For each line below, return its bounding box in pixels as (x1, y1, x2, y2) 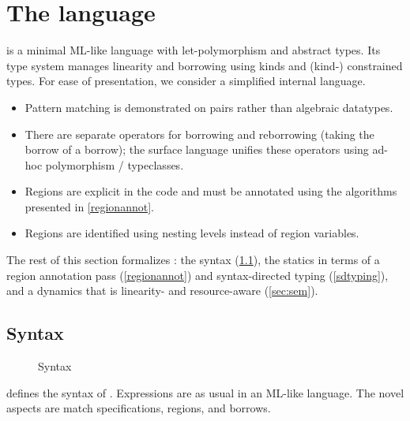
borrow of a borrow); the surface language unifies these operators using (24, 141, 369, 158)
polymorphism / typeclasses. (45, 156, 184, 173)
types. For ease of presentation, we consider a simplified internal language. (6, 73, 366, 89)
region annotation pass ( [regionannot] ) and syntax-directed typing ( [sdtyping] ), (6, 266, 389, 283)
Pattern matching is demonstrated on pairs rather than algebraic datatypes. (24, 99, 393, 115)
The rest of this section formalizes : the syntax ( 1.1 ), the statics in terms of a (6, 251, 380, 268)
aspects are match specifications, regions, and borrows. (6, 400, 271, 416)
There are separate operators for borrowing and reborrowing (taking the (24, 125, 374, 142)
